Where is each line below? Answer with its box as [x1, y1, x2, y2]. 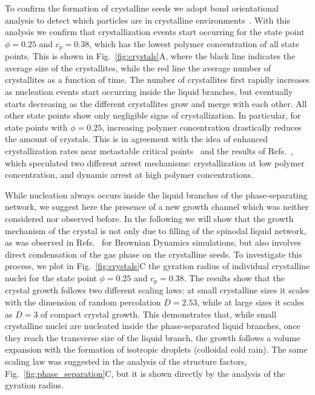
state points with [5, 120, 68, 133]
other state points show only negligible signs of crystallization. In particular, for [5, 109, 301, 122]
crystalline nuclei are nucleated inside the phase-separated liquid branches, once [5, 319, 300, 332]
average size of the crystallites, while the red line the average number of [5, 61, 271, 74]
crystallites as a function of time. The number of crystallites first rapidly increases [5, 73, 310, 86]
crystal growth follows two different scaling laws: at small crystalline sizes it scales [5, 284, 310, 296]
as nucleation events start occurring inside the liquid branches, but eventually [5, 85, 293, 98]
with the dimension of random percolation [5, 295, 161, 308]
